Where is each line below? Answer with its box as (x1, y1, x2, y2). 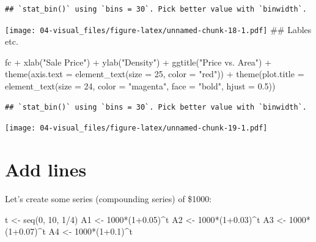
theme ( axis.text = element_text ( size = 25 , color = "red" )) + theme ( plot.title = (5, 67, 304, 80)
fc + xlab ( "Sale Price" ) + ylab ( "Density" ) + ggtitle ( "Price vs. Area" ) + (5, 55, 272, 68)
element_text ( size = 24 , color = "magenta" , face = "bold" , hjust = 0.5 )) (5, 80, 276, 93)
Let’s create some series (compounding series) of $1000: (5, 192, 212, 205)
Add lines (5, 157, 87, 182)
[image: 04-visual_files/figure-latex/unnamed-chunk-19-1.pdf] (5, 124, 268, 133)
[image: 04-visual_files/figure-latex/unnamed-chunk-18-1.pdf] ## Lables (5, 23, 312, 36)
